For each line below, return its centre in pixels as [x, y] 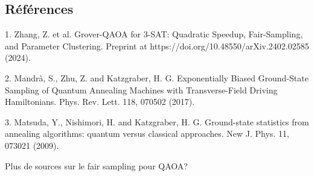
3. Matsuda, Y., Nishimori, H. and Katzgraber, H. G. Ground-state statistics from [157, 121]
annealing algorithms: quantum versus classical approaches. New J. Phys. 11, [147, 134]
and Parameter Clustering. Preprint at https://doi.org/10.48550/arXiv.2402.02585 [157, 46]
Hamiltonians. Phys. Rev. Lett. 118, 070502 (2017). [100, 102]
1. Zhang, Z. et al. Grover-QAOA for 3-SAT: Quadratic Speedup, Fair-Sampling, [154, 34]
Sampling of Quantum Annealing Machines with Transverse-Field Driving [141, 90]
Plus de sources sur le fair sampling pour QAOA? [96, 165]
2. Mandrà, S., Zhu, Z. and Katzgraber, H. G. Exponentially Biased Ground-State [157, 77]
